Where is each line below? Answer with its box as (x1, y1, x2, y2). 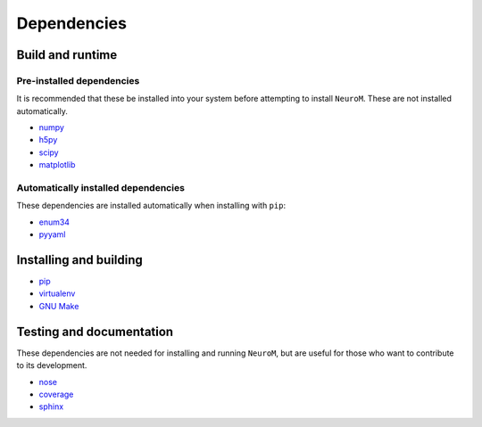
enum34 (38, 217, 71, 227)
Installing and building (16, 252, 143, 267)
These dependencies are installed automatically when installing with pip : (16, 201, 286, 211)
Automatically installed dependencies (16, 182, 185, 194)
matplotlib (38, 160, 76, 170)
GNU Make (38, 300, 79, 311)
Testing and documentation (16, 324, 174, 339)
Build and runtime (16, 47, 118, 62)
